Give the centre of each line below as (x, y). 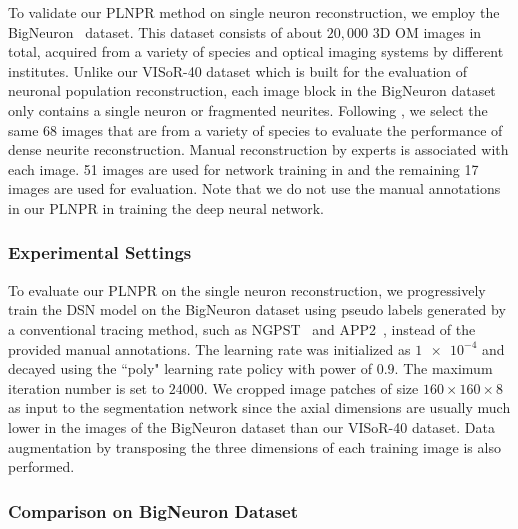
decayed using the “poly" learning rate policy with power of (190, 368)
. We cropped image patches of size (311, 387)
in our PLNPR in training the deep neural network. (166, 207)
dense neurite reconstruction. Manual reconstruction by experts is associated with (258, 149)
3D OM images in (427, 31)
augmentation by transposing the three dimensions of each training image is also (254, 446)
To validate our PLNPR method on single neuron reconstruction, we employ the (254, 12)
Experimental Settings (100, 252)
